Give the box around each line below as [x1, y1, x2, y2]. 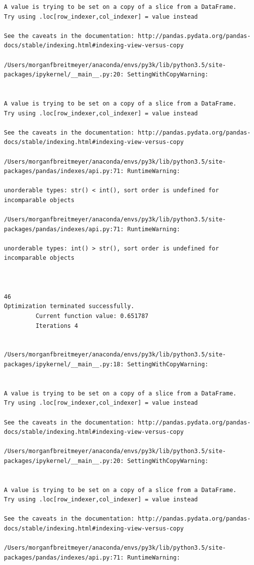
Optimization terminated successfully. [4, 303, 134, 310]
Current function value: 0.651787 [35, 313, 149, 319]
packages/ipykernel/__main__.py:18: [4, 360, 124, 368]
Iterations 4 [35, 322, 78, 329]
